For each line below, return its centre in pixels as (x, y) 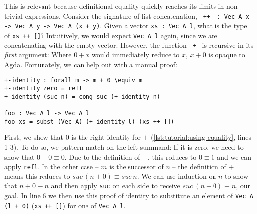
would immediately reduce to (136, 55)
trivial (14, 16)
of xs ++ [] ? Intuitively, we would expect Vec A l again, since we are (111, 35)
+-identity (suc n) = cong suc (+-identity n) (82, 97)
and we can (234, 156)
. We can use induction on (177, 176)
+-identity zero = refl (43, 89)
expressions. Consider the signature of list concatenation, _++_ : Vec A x (137, 16)
